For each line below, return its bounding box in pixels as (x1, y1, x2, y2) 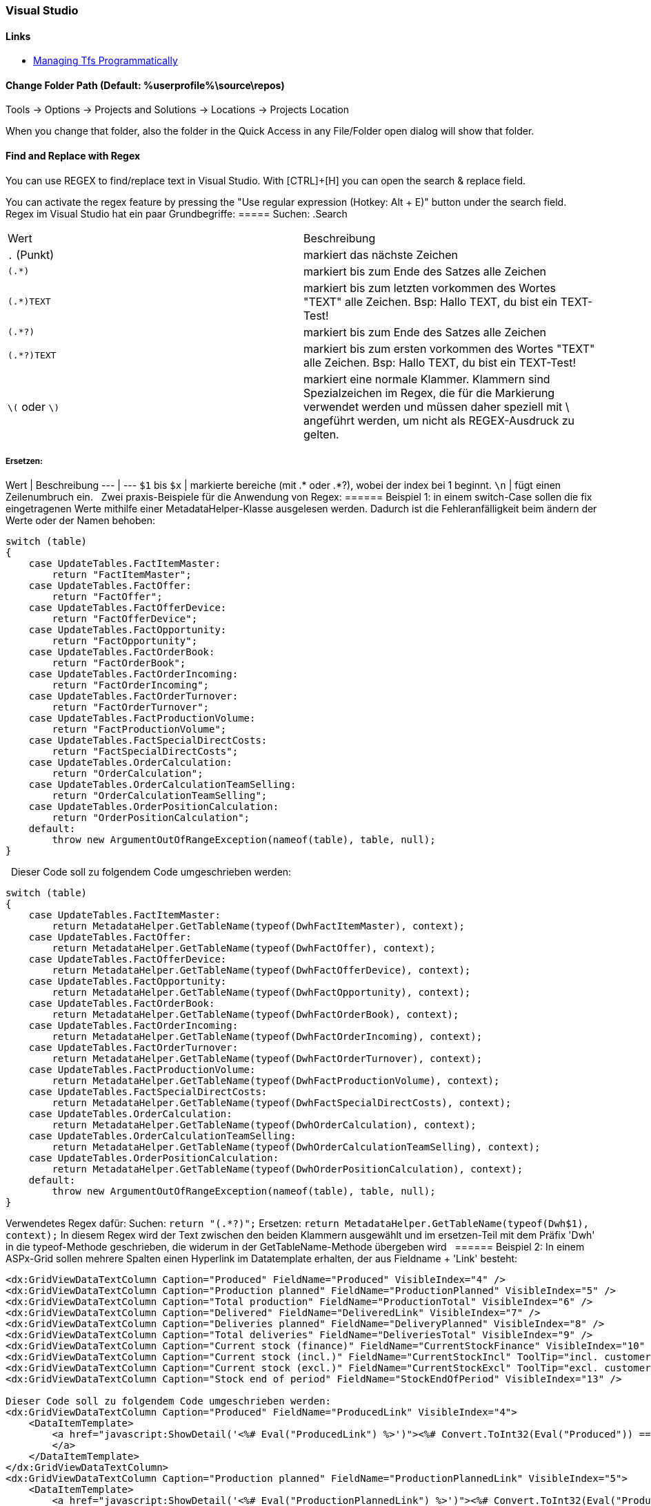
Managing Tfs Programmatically (33, 55, 178, 67)
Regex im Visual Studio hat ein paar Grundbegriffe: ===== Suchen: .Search (6, 207, 348, 220)
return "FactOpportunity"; (52, 635, 198, 647)
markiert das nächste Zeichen (303, 247, 459, 262)
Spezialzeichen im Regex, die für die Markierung (303, 385, 555, 400)
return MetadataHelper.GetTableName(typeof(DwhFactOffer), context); (52, 943, 436, 954)
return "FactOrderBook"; (52, 657, 186, 669)
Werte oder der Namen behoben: (6, 514, 156, 527)
